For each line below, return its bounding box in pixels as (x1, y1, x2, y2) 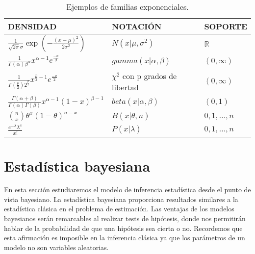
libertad (112, 81, 139, 93)
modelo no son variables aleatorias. (4, 242, 109, 252)
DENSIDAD (8, 21, 57, 32)
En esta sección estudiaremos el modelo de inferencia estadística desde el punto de (4, 184, 251, 195)
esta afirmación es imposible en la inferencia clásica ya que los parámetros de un (4, 232, 245, 243)
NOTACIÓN (112, 21, 162, 32)
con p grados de (122, 70, 177, 82)
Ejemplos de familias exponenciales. (66, 1, 189, 12)
